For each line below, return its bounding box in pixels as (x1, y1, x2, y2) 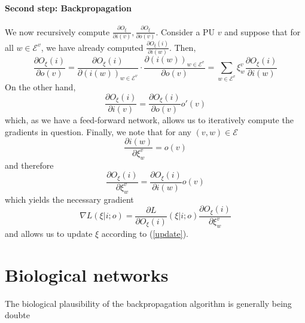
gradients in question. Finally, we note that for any (5, 125, 191, 138)
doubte (5, 309, 30, 321)
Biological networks (5, 262, 169, 287)
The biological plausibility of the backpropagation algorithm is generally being (5, 297, 292, 309)
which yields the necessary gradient (5, 193, 134, 205)
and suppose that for (224, 25, 301, 38)
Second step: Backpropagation (5, 1, 132, 14)
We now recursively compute (5, 25, 110, 38)
